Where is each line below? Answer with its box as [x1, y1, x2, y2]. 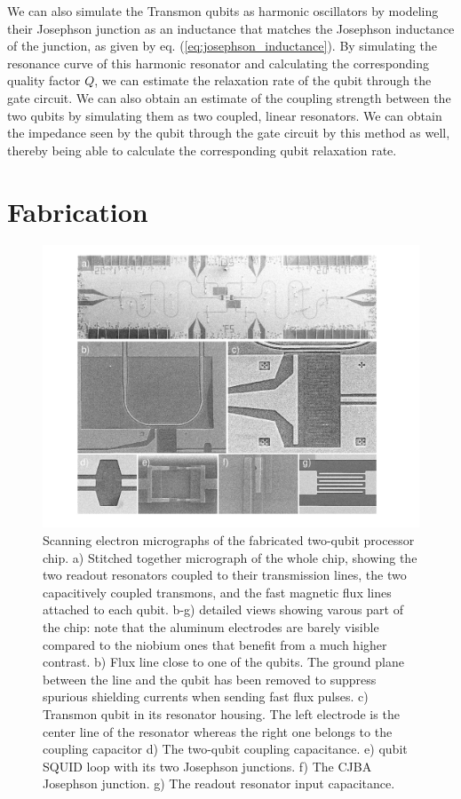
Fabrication [7, 193, 148, 229]
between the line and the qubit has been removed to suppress [43, 669, 377, 688]
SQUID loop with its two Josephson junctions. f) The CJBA [43, 756, 372, 775]
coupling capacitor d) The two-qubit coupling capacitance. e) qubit [43, 740, 408, 758]
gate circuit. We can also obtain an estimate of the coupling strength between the [7, 88, 451, 107]
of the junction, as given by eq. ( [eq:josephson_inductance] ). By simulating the [7, 36, 437, 55]
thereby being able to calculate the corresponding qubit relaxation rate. [7, 140, 397, 159]
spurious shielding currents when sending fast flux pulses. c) [43, 687, 369, 706]
